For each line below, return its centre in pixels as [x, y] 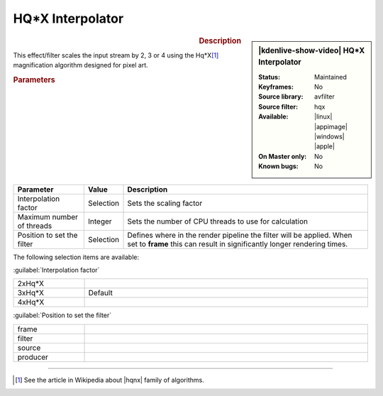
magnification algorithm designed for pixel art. [81, 65]
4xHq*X [31, 302]
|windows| [329, 137]
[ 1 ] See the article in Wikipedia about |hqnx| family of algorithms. [110, 380]
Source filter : [278, 106]
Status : [269, 77]
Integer [100, 221]
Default [100, 293]
